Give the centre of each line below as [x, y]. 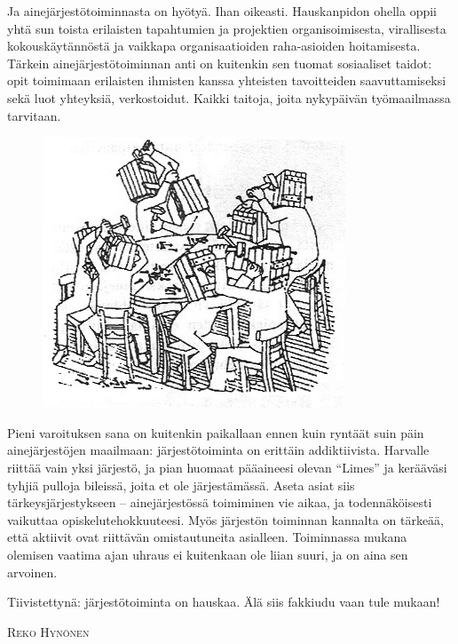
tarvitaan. [34, 115]
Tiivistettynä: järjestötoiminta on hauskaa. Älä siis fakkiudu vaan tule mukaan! [224, 602]
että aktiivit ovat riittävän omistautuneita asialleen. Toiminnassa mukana [207, 537]
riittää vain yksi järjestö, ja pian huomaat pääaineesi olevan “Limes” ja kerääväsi [227, 467]
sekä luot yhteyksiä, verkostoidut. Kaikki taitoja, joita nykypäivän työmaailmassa [229, 97]
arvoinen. [32, 572]
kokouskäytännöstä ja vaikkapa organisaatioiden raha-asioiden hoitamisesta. [214, 46]
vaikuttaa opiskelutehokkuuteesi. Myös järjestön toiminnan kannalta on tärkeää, [225, 519]
